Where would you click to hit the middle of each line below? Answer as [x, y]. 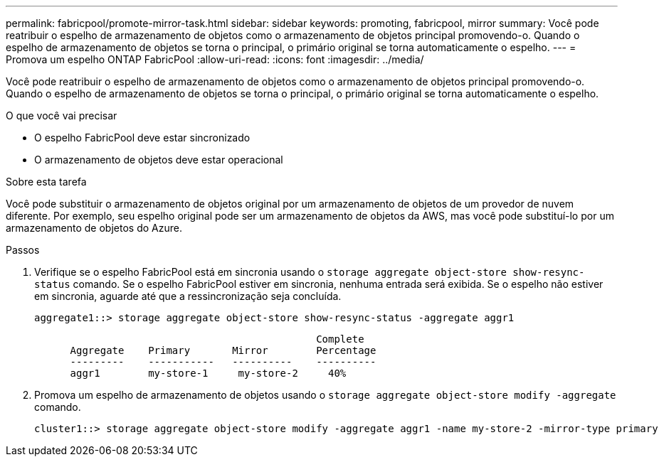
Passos [23, 250]
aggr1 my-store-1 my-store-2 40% [208, 373]
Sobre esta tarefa [46, 182]
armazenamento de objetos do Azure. [94, 228]
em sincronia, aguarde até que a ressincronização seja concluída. [188, 296]
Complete [340, 339]
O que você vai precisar [62, 116]
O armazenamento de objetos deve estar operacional [159, 160]
